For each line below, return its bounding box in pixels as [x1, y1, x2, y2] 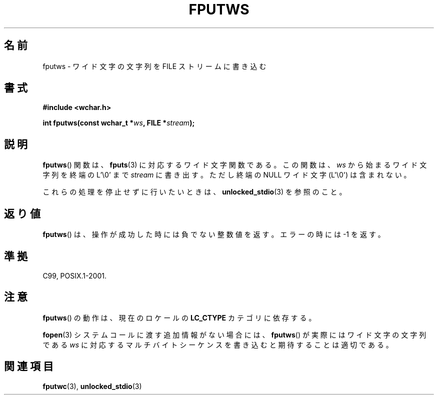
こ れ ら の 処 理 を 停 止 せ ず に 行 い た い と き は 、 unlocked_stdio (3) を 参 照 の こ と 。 [42, 187, 346, 196]
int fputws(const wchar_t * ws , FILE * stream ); [42, 118, 195, 127]
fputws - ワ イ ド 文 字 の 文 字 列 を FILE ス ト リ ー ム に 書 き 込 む [42, 61, 266, 70]
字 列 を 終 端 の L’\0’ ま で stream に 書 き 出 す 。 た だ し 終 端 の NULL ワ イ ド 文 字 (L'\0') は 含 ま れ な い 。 [42, 170, 411, 179]
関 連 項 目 [4, 360, 53, 373]
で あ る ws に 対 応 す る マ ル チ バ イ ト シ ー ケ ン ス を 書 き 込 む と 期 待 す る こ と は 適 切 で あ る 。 [42, 340, 393, 349]
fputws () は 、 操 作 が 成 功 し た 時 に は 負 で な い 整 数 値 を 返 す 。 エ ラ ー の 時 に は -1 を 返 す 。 [42, 230, 385, 239]
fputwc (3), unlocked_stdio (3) [42, 381, 142, 390]
